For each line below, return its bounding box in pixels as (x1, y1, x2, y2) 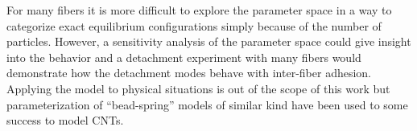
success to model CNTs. (6, 112, 124, 129)
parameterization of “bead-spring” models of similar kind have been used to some (6, 96, 408, 113)
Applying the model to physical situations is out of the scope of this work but (6, 80, 390, 96)
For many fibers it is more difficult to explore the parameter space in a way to (6, 2, 392, 18)
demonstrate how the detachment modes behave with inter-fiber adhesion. (6, 64, 371, 81)
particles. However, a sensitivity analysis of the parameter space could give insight (6, 33, 411, 50)
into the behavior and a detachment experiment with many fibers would (6, 48, 361, 65)
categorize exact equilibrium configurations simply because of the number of (6, 17, 382, 34)
